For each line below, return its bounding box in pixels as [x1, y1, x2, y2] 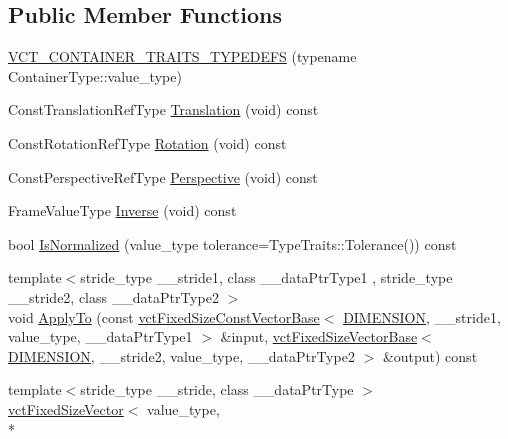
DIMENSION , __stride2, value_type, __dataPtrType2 [8, 345, 355, 366]
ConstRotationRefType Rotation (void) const [8, 132, 287, 153]
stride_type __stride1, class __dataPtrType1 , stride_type [80, 267, 453, 288]
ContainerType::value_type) [8, 65, 182, 86]
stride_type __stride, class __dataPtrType [80, 379, 354, 400]
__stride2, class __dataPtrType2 [8, 286, 219, 307]
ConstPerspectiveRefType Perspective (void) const [8, 166, 318, 187]
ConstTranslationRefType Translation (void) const [8, 99, 319, 120]
